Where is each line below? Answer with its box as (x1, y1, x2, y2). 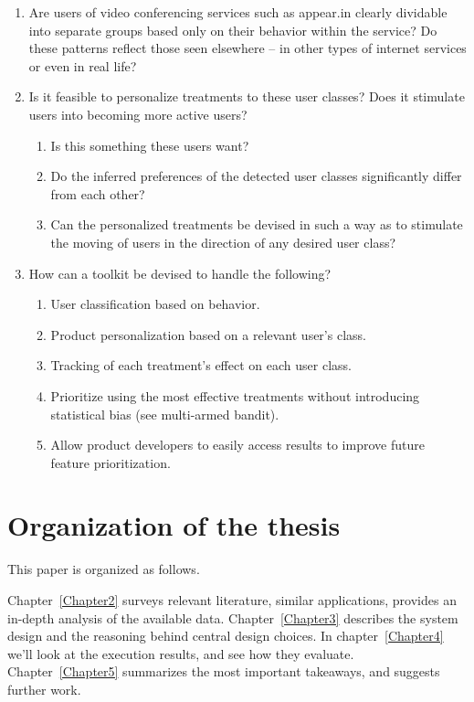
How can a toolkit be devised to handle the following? (28, 263, 332, 282)
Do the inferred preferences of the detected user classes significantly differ (50, 166, 462, 186)
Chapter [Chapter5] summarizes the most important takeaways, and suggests (7, 662, 440, 681)
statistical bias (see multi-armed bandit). (50, 404, 279, 423)
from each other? (50, 184, 145, 203)
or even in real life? (28, 56, 137, 75)
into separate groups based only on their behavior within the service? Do (28, 20, 437, 39)
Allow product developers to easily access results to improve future (50, 435, 425, 454)
